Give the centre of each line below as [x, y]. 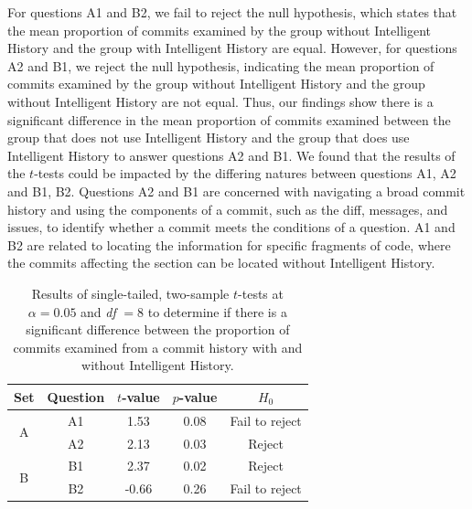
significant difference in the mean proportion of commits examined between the [229, 119]
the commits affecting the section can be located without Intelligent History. [221, 263]
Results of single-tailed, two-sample [130, 293]
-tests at [261, 293]
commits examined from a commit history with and [158, 347]
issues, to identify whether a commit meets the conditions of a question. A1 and [231, 227]
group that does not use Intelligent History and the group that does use [209, 138]
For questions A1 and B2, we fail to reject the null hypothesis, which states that [232, 12]
